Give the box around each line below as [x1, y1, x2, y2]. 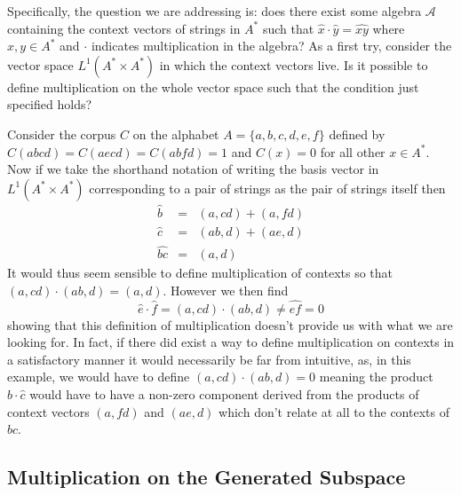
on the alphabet [132, 124, 219, 143]
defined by [329, 124, 385, 143]
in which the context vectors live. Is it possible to [159, 55, 428, 74]
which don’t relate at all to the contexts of [219, 402, 449, 420]
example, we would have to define [7, 367, 190, 386]
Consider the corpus [7, 124, 116, 143]
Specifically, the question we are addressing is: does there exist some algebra [7, 2, 422, 20]
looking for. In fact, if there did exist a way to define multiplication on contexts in [7, 333, 455, 351]
